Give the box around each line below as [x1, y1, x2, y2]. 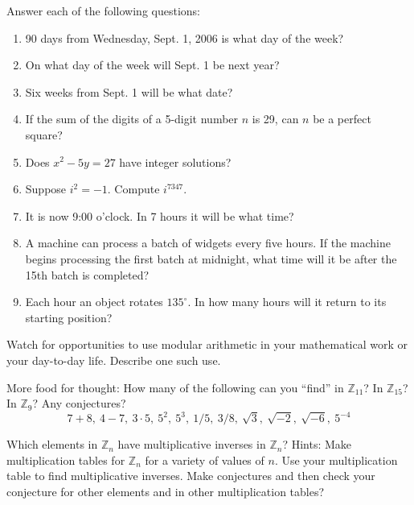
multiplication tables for [6, 451, 125, 468]
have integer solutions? [119, 153, 232, 170]
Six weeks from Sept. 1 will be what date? [25, 83, 233, 100]
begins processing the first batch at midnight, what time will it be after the [25, 250, 397, 267]
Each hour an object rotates [25, 293, 163, 310]
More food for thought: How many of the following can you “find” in [6, 379, 344, 395]
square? [25, 126, 63, 143]
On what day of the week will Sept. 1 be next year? [25, 56, 280, 73]
